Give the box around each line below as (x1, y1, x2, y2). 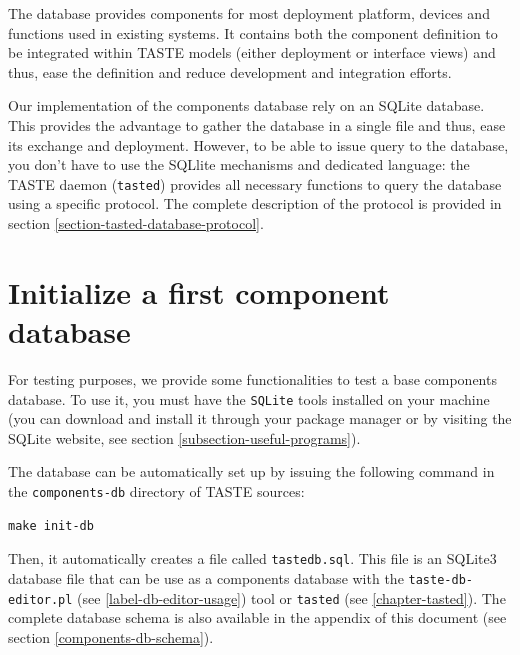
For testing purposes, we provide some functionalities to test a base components (8, 368, 497, 389)
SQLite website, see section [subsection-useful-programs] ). (8, 427, 361, 448)
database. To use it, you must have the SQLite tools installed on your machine (8, 388, 490, 409)
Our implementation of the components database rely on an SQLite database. (8, 95, 485, 116)
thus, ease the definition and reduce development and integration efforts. (8, 61, 452, 82)
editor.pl (8, 592, 73, 607)
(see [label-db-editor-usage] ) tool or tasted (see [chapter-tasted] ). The (77, 587, 506, 608)
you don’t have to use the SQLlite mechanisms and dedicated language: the (8, 154, 470, 175)
